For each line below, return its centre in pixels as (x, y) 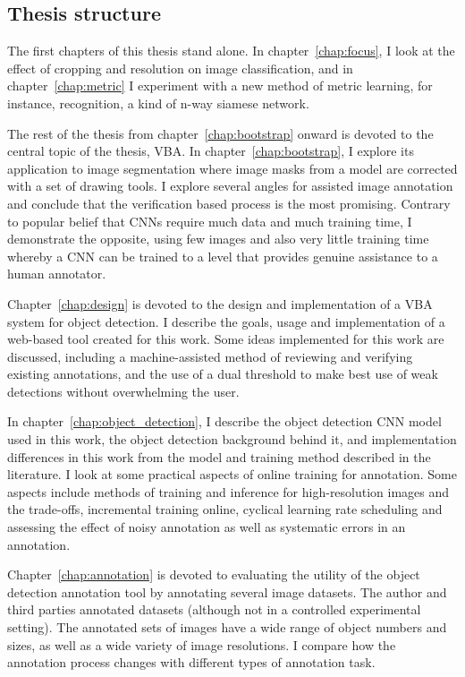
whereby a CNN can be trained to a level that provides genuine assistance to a (223, 256)
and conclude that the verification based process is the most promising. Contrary (229, 203)
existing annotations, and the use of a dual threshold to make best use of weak (223, 374)
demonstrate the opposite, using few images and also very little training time (218, 239)
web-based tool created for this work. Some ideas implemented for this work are (226, 339)
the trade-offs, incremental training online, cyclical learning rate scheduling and (225, 509)
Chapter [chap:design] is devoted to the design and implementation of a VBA (220, 303)
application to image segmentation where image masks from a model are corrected (232, 168)
